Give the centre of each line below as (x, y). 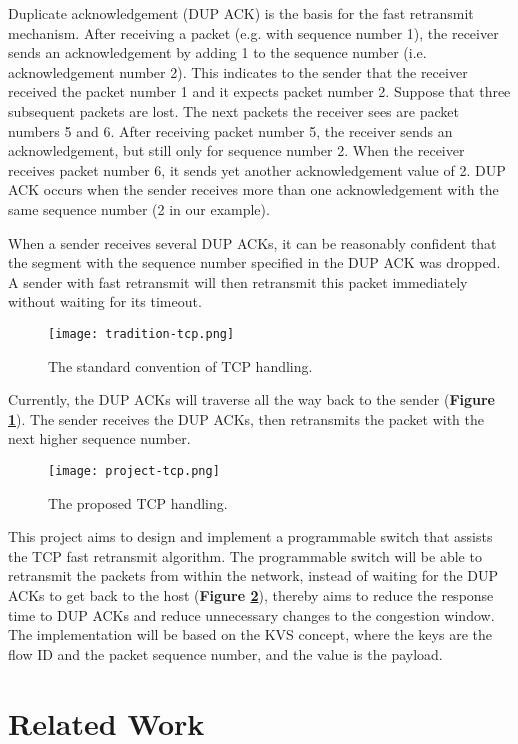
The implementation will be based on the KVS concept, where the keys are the (250, 634)
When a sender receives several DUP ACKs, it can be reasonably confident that (252, 242)
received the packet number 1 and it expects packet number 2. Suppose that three (259, 91)
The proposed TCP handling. (138, 502)
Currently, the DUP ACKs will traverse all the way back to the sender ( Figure (252, 399)
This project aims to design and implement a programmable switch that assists (250, 536)
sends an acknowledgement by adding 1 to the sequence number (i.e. (217, 52)
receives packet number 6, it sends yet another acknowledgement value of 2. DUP (257, 169)
